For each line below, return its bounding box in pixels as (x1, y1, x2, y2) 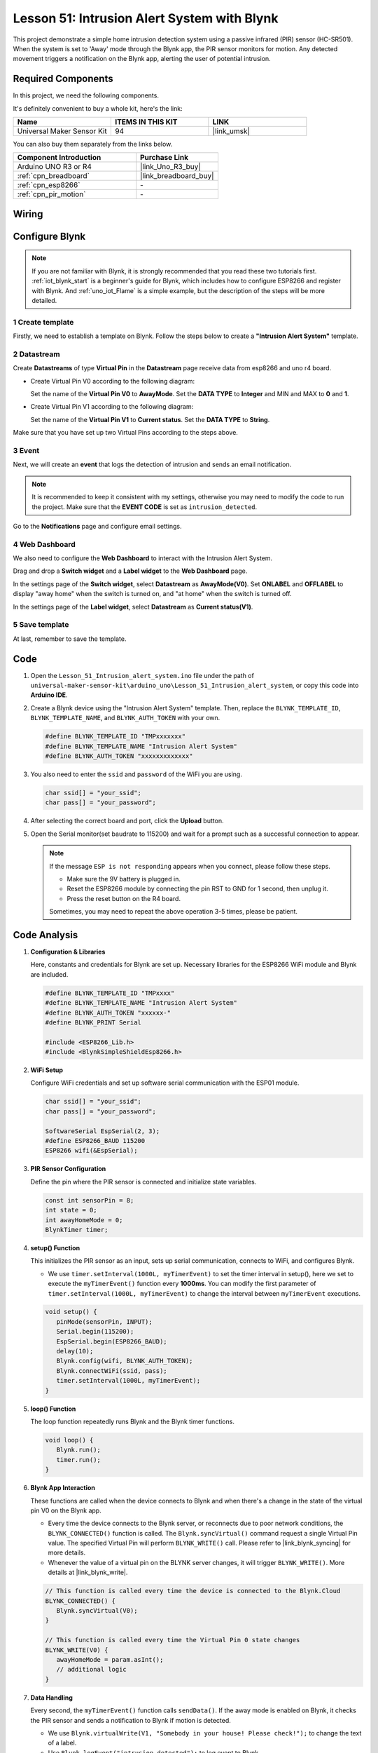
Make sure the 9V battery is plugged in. (66, 874, 181, 883)
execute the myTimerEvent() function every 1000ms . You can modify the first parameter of (48, 1280, 316, 1288)
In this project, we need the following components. (13, 91, 159, 100)
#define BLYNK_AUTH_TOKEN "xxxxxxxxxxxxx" (45, 752, 193, 760)
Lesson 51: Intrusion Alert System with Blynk (13, 11, 279, 26)
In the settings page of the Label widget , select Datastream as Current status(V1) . (13, 602, 253, 611)
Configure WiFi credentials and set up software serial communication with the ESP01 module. (30, 1078, 300, 1087)
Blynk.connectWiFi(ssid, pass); (56, 1367, 167, 1374)
